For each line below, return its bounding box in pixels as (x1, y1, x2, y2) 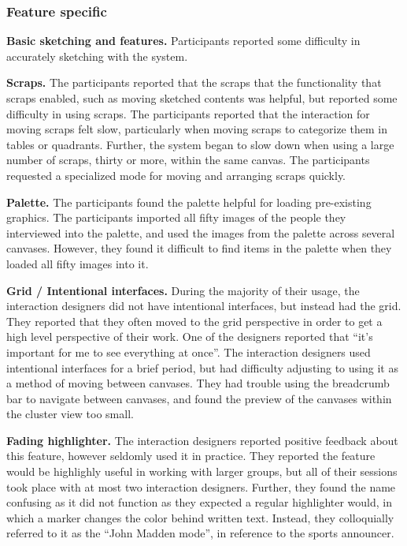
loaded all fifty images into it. (6, 255, 149, 271)
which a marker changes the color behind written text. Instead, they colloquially (6, 509, 394, 525)
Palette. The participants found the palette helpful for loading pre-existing (6, 193, 372, 210)
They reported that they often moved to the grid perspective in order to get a (6, 312, 383, 329)
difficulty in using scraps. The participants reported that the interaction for (6, 105, 370, 122)
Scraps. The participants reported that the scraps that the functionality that (6, 74, 382, 91)
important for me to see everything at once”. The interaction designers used (6, 343, 371, 360)
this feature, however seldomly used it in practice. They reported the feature (6, 447, 376, 464)
